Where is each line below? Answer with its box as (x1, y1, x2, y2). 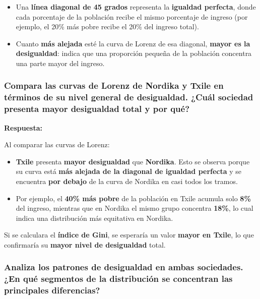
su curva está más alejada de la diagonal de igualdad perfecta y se (16, 166, 242, 176)
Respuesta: (4, 122, 42, 133)
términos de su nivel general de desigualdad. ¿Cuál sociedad (4, 91, 253, 103)
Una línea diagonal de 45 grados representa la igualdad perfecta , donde (16, 2, 256, 12)
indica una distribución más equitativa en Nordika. (16, 212, 173, 223)
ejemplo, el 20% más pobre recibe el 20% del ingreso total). (16, 21, 199, 32)
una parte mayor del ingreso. (16, 57, 105, 68)
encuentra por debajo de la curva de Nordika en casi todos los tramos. (16, 176, 238, 186)
